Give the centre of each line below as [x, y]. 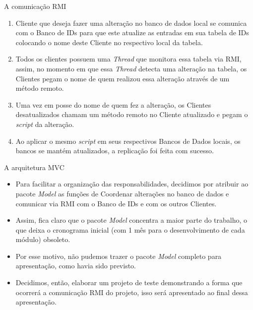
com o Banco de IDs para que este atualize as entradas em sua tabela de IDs [132, 32]
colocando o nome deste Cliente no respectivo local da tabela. [109, 42]
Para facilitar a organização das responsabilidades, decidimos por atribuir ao [132, 184]
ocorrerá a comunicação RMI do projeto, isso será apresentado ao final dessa [132, 292]
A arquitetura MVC [34, 167]
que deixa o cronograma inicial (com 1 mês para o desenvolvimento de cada [130, 229]
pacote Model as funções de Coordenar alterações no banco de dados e [122, 193]
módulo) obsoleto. [43, 239]
